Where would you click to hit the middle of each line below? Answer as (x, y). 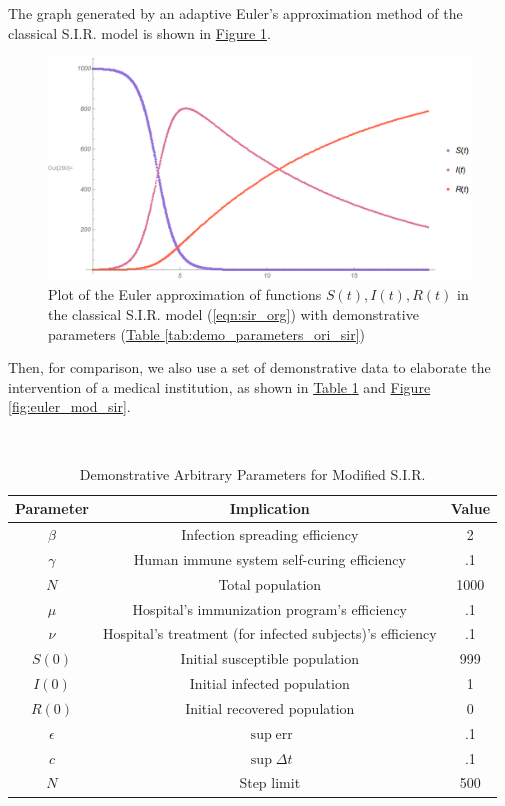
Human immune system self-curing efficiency (269, 558)
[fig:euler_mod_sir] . (69, 406)
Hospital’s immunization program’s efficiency (269, 608)
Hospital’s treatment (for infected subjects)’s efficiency (269, 633)
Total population (270, 583)
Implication (269, 508)
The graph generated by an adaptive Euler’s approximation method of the (235, 13)
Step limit (270, 782)
